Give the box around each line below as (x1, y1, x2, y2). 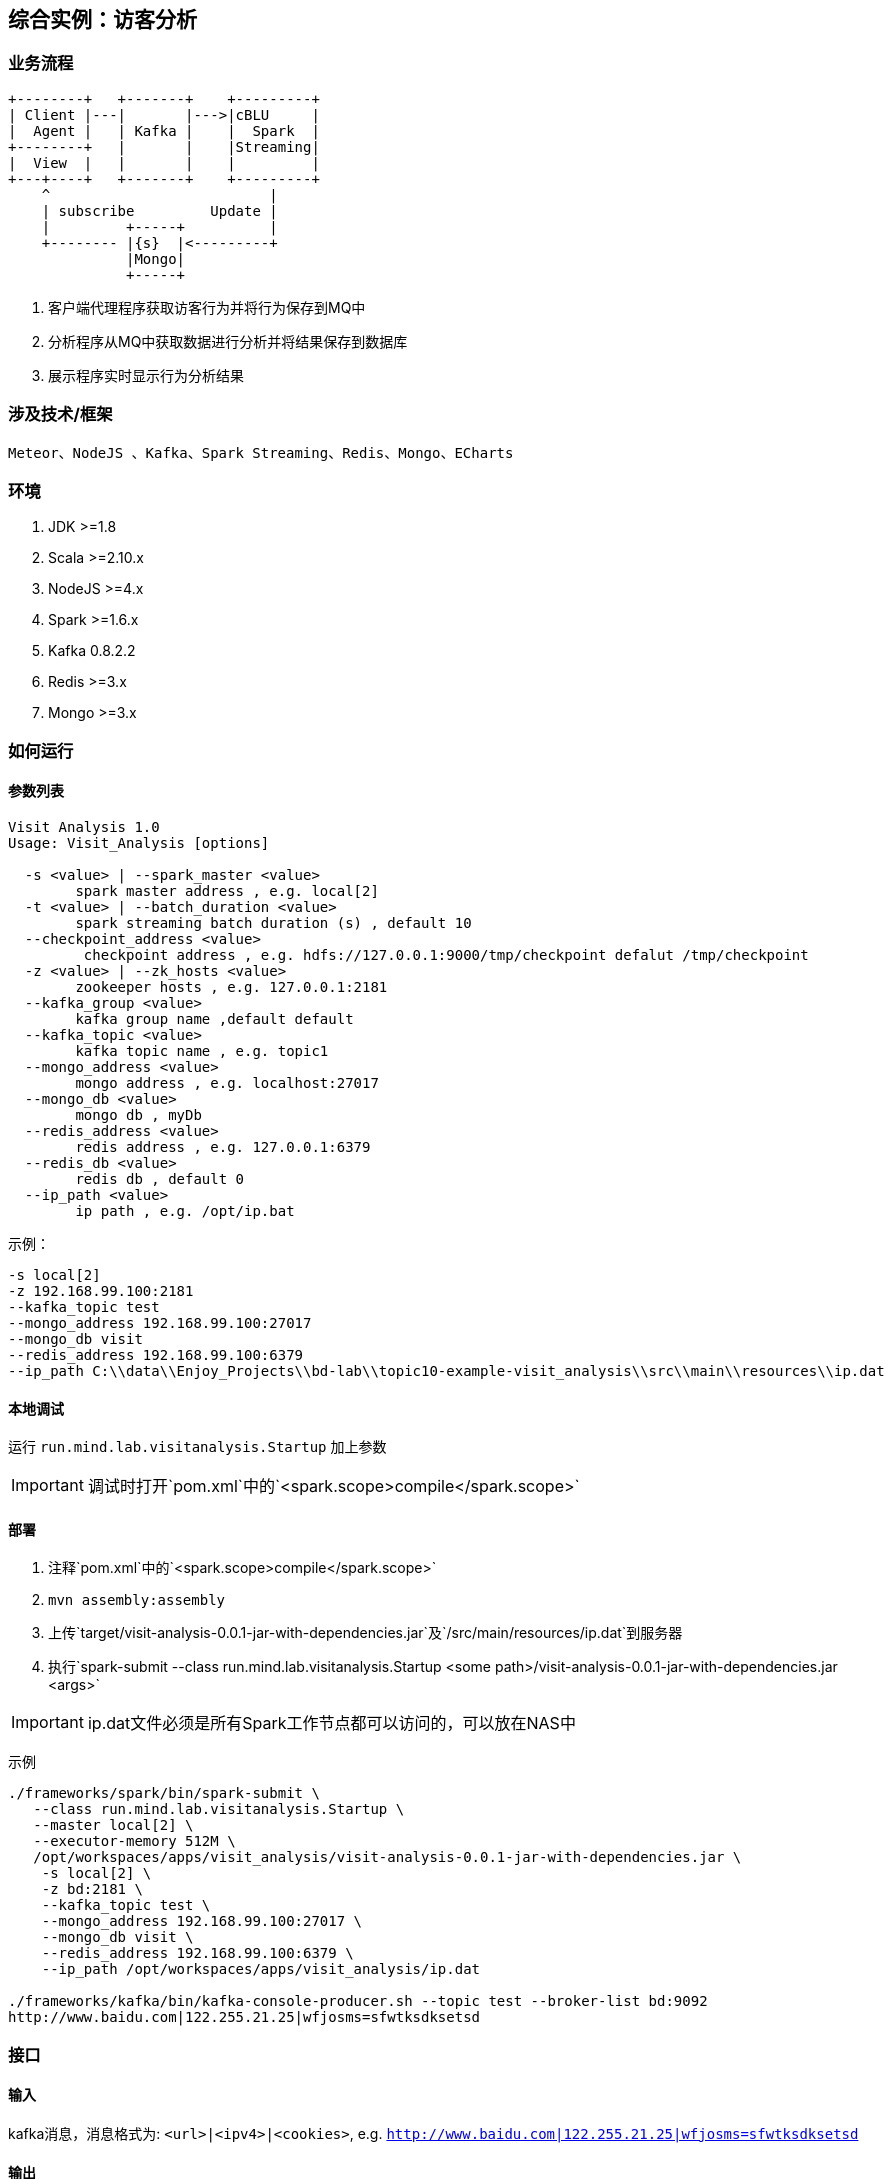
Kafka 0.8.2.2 (48, 642, 136, 660)
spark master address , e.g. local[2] (75, 882, 379, 899)
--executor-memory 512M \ (33, 1833, 236, 1850)
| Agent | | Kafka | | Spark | (8, 122, 320, 139)
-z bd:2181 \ (41, 1881, 143, 1898)
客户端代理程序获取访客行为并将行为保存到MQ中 (48, 298, 366, 316)
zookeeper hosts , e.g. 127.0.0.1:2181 (75, 978, 388, 995)
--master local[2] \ (33, 1817, 194, 1834)
